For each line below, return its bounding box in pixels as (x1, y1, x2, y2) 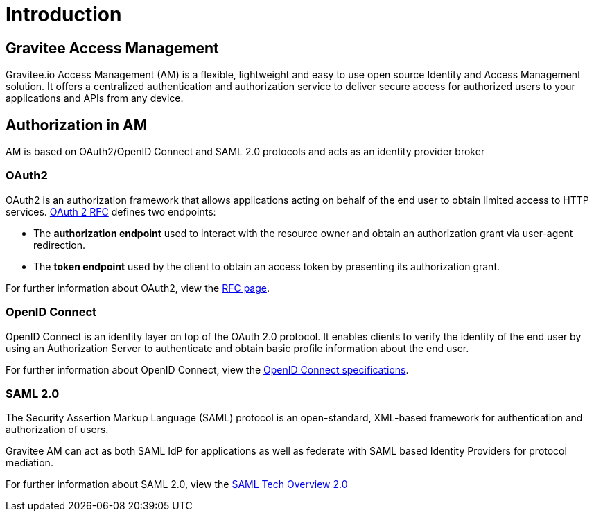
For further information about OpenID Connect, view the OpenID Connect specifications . (6, 363, 409, 376)
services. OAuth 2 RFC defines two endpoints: (6, 205, 216, 218)
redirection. (33, 238, 86, 251)
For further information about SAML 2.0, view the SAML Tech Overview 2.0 (6, 478, 348, 491)
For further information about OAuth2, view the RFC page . (6, 281, 270, 294)
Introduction (6, 3, 122, 26)
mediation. (6, 457, 53, 469)
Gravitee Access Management (6, 39, 219, 57)
